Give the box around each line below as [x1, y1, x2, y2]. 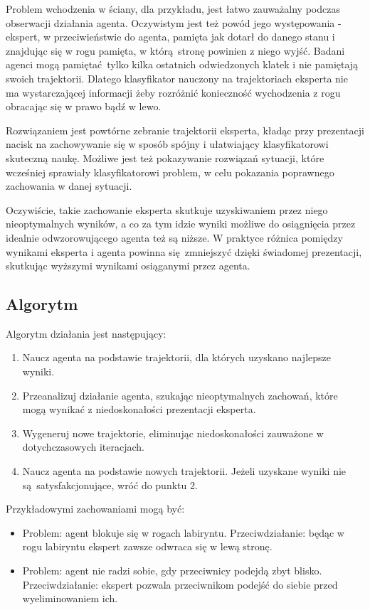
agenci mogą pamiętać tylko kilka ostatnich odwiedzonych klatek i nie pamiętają [6, 57, 359, 72]
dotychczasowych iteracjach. [22, 439, 145, 454]
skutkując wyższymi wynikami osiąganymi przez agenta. [6, 258, 250, 273]
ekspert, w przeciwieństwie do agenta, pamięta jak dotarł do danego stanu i [6, 29, 335, 44]
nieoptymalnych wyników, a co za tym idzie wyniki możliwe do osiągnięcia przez [6, 216, 356, 231]
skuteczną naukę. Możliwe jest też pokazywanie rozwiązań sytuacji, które [6, 150, 324, 165]
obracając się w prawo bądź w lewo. [6, 99, 162, 114]
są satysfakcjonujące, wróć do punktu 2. [22, 477, 198, 492]
